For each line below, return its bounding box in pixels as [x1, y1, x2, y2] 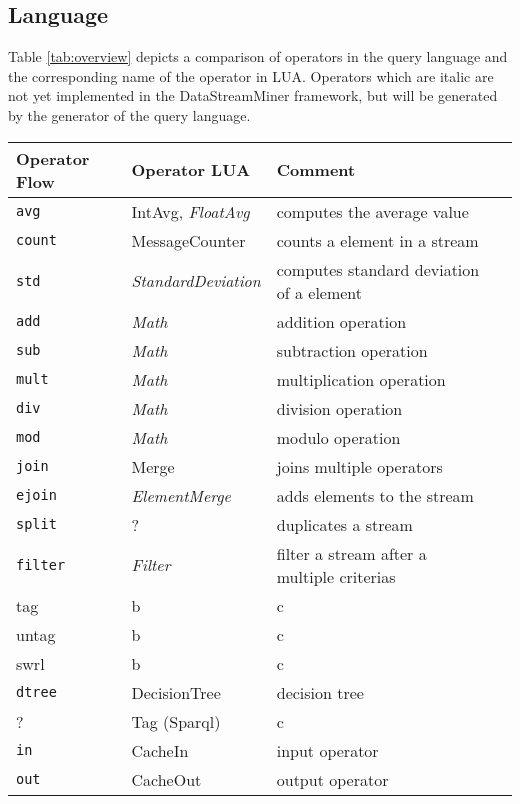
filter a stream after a [276, 541, 427, 565]
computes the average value [276, 199, 469, 223]
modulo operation [276, 425, 401, 449]
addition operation [276, 309, 407, 333]
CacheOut [131, 767, 202, 791]
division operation [276, 396, 403, 420]
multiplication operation [276, 367, 446, 391]
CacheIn [131, 738, 189, 762]
